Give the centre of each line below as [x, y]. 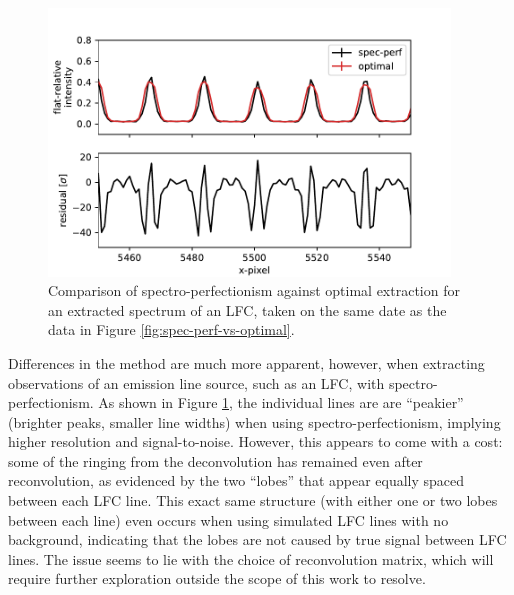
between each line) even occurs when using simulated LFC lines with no [228, 519]
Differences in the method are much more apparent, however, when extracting [246, 362]
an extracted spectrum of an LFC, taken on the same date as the [247, 309]
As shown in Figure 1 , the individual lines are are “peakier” [281, 402]
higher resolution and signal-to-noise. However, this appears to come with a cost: [255, 441]
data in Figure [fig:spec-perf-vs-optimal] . [171, 329]
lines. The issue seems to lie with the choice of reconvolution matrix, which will [251, 558]
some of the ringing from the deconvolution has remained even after [215, 460]
